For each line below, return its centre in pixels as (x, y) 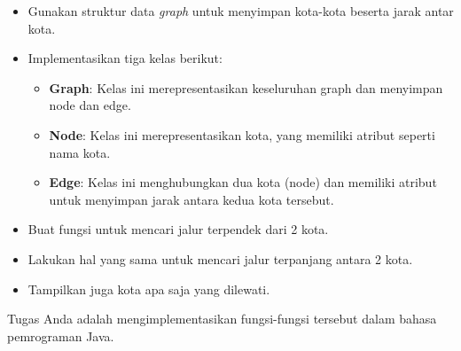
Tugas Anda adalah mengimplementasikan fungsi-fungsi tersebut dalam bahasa (222, 319)
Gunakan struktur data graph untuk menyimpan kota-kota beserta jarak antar (241, 11)
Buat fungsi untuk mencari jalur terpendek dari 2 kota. (178, 229)
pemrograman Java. (61, 335)
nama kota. (80, 152)
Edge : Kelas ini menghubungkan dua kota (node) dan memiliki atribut (243, 182)
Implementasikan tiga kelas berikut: (125, 58)
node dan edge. (90, 105)
